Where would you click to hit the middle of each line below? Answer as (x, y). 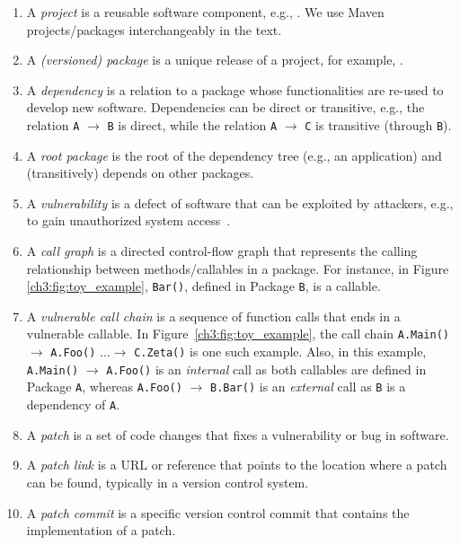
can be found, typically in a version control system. (168, 482)
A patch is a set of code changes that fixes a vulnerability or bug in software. (238, 434)
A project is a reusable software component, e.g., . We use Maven (205, 12)
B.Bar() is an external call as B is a (308, 387)
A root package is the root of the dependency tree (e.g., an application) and (234, 155)
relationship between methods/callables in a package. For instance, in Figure (238, 268)
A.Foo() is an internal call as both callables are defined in (266, 369)
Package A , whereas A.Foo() (104, 387)
